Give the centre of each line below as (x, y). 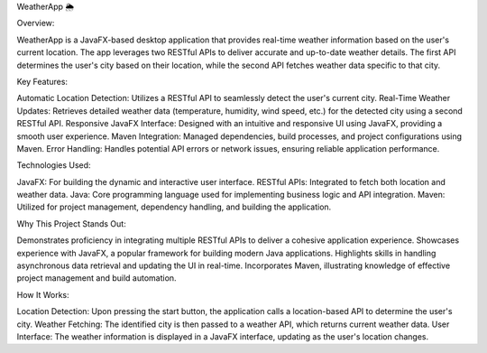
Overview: (36, 23)
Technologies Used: (54, 165)
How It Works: (43, 294)
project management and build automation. (96, 278)
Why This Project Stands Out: (71, 223)
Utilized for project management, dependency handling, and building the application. (174, 207)
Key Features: (42, 81)
